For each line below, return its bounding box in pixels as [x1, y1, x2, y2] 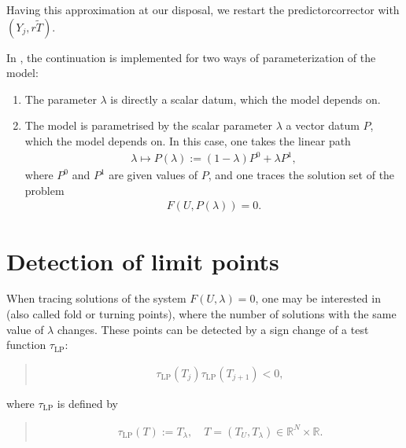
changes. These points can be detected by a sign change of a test [57, 321, 369, 337]
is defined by [57, 395, 118, 411]
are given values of [109, 167, 198, 183]
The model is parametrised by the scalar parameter [24, 117, 273, 134]
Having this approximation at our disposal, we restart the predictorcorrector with [6, 2, 400, 17]
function [6, 336, 46, 353]
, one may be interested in [255, 290, 381, 307]
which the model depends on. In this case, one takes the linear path [24, 132, 351, 149]
